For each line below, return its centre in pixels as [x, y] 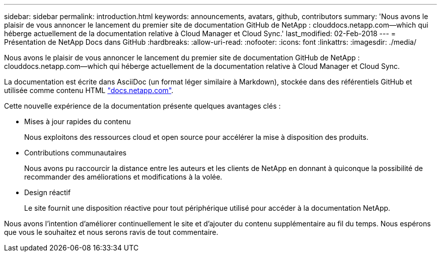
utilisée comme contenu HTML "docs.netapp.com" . [89, 90]
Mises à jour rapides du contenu [78, 121]
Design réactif [48, 192]
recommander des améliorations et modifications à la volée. [123, 177]
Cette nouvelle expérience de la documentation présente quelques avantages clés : [142, 106]
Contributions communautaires [76, 153]
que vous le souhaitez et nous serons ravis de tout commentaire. [111, 232]
